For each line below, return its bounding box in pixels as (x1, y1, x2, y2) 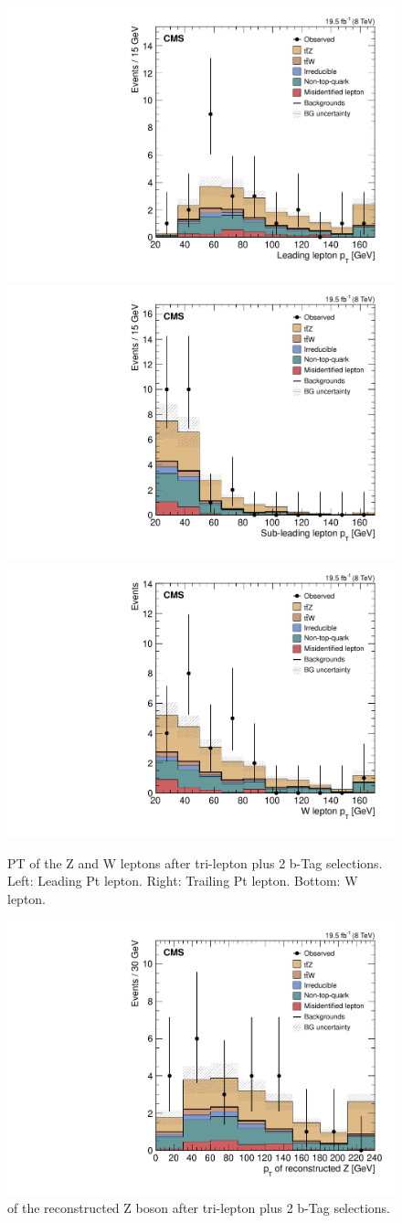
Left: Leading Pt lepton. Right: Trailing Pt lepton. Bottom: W (7, 871, 358, 890)
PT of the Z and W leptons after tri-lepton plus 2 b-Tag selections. (7, 853, 383, 872)
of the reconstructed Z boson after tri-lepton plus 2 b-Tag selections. (7, 1197, 390, 1217)
